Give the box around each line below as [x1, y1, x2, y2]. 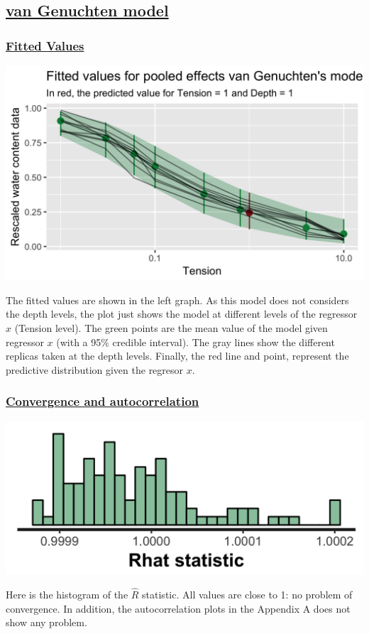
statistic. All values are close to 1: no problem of [142, 586, 353, 601]
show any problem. [6, 615, 87, 630]
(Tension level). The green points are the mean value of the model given [14, 320, 328, 335]
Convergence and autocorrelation [6, 392, 199, 410]
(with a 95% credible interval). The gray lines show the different [56, 334, 335, 349]
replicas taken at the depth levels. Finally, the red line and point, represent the [6, 348, 349, 363]
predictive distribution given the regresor [6, 362, 184, 377]
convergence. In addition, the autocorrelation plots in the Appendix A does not [6, 601, 351, 616]
